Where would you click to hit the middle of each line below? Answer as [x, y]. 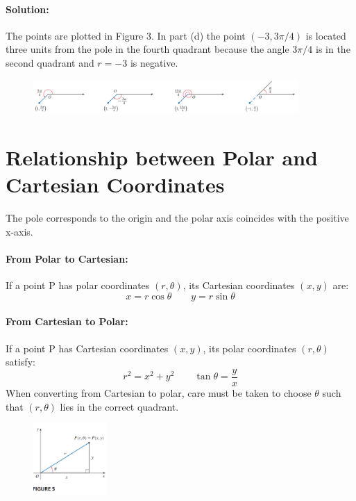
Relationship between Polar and [162, 157]
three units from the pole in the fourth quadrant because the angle [147, 49]
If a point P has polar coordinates [78, 285]
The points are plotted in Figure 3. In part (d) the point [126, 35]
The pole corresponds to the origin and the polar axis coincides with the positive [177, 218]
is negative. [154, 62]
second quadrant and [50, 62]
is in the [333, 49]
